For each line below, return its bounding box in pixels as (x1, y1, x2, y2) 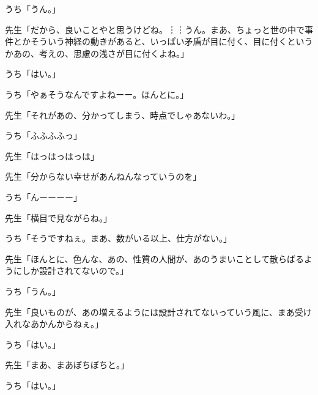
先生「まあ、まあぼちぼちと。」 (5, 358, 129, 371)
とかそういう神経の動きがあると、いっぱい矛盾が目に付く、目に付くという (13, 35, 313, 48)
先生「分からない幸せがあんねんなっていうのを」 (5, 170, 202, 183)
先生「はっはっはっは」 (5, 149, 99, 162)
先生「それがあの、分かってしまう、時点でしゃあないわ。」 (5, 108, 240, 121)
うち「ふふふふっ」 (5, 129, 82, 142)
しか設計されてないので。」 (21, 264, 129, 277)
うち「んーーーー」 (5, 190, 82, 203)
